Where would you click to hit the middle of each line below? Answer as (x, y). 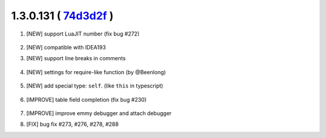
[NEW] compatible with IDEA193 (66, 47)
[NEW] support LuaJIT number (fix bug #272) (83, 34)
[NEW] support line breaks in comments (76, 58)
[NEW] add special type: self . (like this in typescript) (95, 86)
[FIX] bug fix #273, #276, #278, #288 (72, 124)
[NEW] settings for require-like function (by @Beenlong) (96, 72)
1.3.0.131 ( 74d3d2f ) (62, 16)
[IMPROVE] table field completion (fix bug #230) (87, 99)
